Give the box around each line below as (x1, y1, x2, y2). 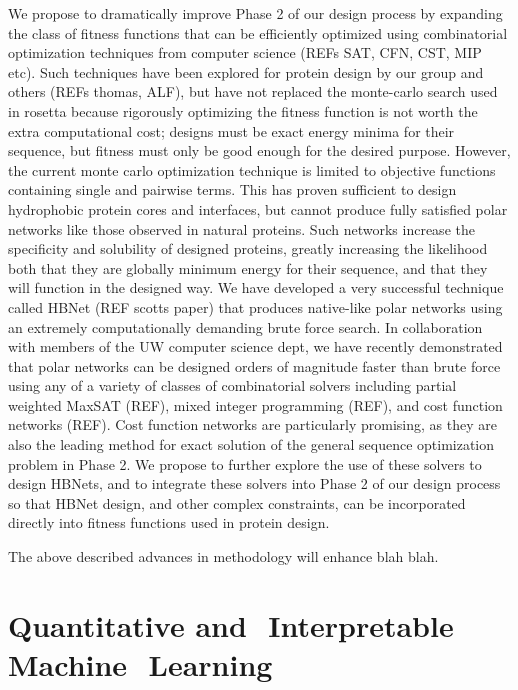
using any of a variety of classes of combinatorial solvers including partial (8, 375, 457, 396)
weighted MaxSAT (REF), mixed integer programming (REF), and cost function (8, 394, 503, 415)
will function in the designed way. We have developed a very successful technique (8, 277, 504, 298)
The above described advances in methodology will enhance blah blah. (8, 546, 439, 567)
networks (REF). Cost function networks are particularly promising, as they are (8, 414, 497, 435)
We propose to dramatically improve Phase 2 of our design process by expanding (8, 3, 503, 23)
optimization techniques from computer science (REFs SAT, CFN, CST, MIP (8, 42, 482, 63)
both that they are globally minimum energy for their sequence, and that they (8, 257, 488, 278)
